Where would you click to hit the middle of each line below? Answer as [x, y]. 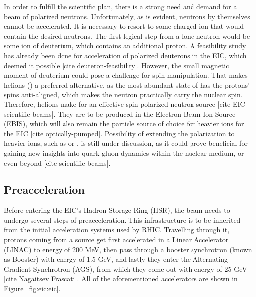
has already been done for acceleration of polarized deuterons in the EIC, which [125, 55]
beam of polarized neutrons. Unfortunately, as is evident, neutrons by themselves [127, 16]
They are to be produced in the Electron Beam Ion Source [147, 114]
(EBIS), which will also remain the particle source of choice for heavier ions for [124, 124]
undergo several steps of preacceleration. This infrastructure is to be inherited [122, 220]
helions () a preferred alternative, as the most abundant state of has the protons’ [127, 84]
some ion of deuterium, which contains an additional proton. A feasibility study [125, 46]
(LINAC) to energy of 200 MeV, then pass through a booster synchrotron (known [128, 249]
